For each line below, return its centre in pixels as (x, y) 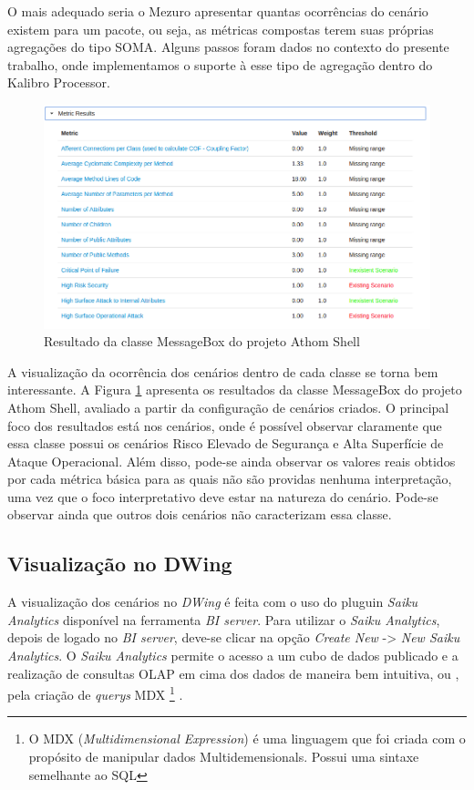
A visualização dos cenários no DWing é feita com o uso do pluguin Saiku (213, 602)
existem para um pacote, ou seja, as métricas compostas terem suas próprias (221, 29)
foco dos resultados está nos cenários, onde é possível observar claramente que (225, 425)
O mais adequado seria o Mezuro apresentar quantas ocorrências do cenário (218, 11)
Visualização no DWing (120, 564)
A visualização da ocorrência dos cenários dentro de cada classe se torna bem (223, 371)
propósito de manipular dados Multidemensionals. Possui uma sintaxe (224, 757)
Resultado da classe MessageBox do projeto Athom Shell (202, 341)
